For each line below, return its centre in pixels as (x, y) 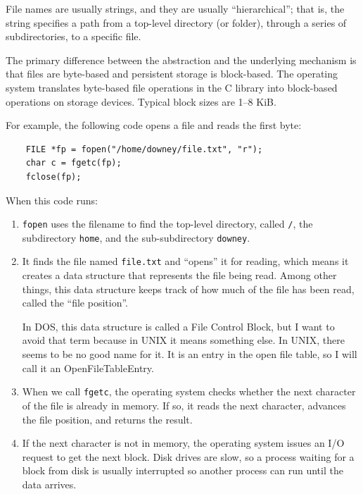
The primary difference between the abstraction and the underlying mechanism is (181, 60)
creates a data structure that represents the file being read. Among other (179, 275)
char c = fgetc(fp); (74, 163)
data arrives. (49, 484)
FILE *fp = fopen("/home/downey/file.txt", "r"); (144, 149)
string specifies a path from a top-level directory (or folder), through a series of (176, 22)
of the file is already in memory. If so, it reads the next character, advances (184, 405)
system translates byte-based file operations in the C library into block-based (172, 87)
